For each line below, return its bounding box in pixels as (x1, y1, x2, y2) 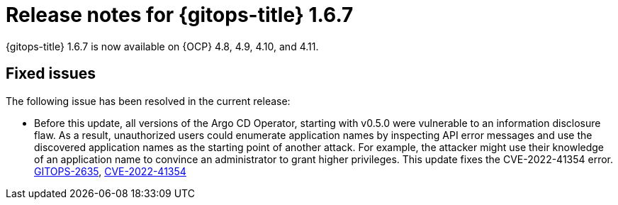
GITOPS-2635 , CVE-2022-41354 (34, 165, 186, 177)
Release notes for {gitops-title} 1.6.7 (6, 3, 354, 27)
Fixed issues (6, 65, 96, 83)
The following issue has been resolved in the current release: (6, 94, 291, 107)
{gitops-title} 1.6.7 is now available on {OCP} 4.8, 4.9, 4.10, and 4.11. (6, 40, 319, 52)
